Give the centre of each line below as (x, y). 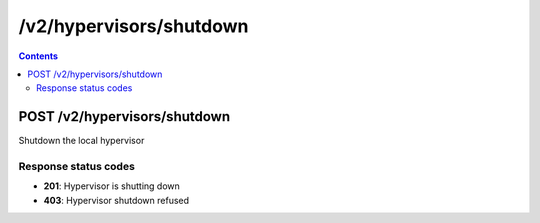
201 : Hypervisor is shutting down (111, 186)
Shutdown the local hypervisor (81, 141)
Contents (38, 56)
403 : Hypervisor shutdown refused (116, 200)
